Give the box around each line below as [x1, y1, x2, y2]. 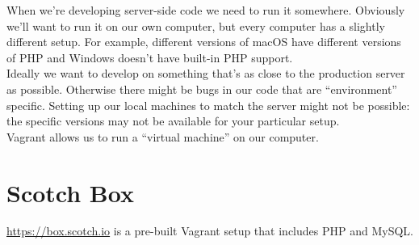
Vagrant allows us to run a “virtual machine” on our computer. [6, 128, 319, 145]
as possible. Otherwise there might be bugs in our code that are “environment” [6, 80, 397, 97]
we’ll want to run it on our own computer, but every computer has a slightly [6, 17, 385, 34]
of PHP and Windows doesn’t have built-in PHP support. [6, 49, 293, 65]
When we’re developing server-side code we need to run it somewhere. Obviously [6, 2, 405, 18]
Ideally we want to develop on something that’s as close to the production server [6, 65, 405, 82]
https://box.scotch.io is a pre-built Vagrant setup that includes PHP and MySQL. [6, 222, 413, 239]
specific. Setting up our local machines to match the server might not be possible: [6, 96, 410, 113]
